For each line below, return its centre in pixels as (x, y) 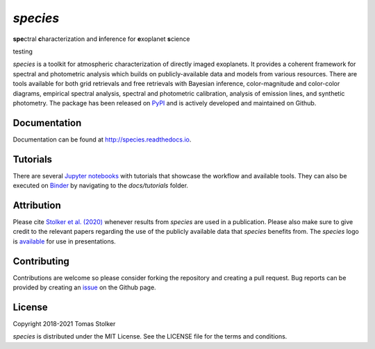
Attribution (37, 205)
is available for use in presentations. (64, 241)
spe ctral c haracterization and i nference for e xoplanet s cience (101, 39)
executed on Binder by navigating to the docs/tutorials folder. (101, 186)
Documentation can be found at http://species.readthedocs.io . (102, 139)
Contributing (41, 261)
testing (23, 51)
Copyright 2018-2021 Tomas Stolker (64, 323)
